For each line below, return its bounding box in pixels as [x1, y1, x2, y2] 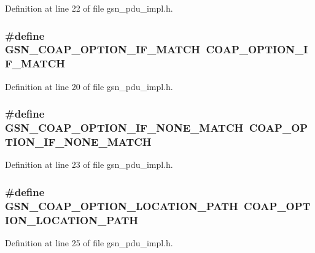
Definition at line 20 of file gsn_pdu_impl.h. [5, 80, 173, 93]
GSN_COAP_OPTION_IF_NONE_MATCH [5, 120, 244, 135]
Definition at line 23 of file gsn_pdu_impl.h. [5, 158, 173, 171]
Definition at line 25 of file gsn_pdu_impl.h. [5, 236, 173, 249]
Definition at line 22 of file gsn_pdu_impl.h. [5, 2, 173, 14]
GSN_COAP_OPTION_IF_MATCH [5, 42, 201, 57]
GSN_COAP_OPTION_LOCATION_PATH [5, 198, 238, 213]
